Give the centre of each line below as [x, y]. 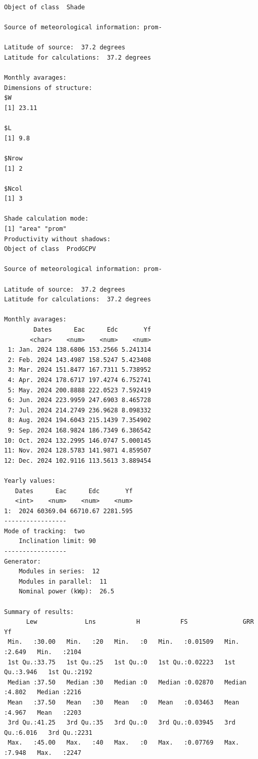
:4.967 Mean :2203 [43, 712]
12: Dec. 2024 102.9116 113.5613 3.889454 [78, 460]
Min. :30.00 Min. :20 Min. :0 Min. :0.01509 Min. [124, 642]
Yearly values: [30, 481]
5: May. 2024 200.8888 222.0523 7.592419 [80, 390]
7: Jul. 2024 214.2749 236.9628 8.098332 [80, 410]
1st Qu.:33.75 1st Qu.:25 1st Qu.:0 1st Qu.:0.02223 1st [122, 662]
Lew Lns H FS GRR [140, 622]
